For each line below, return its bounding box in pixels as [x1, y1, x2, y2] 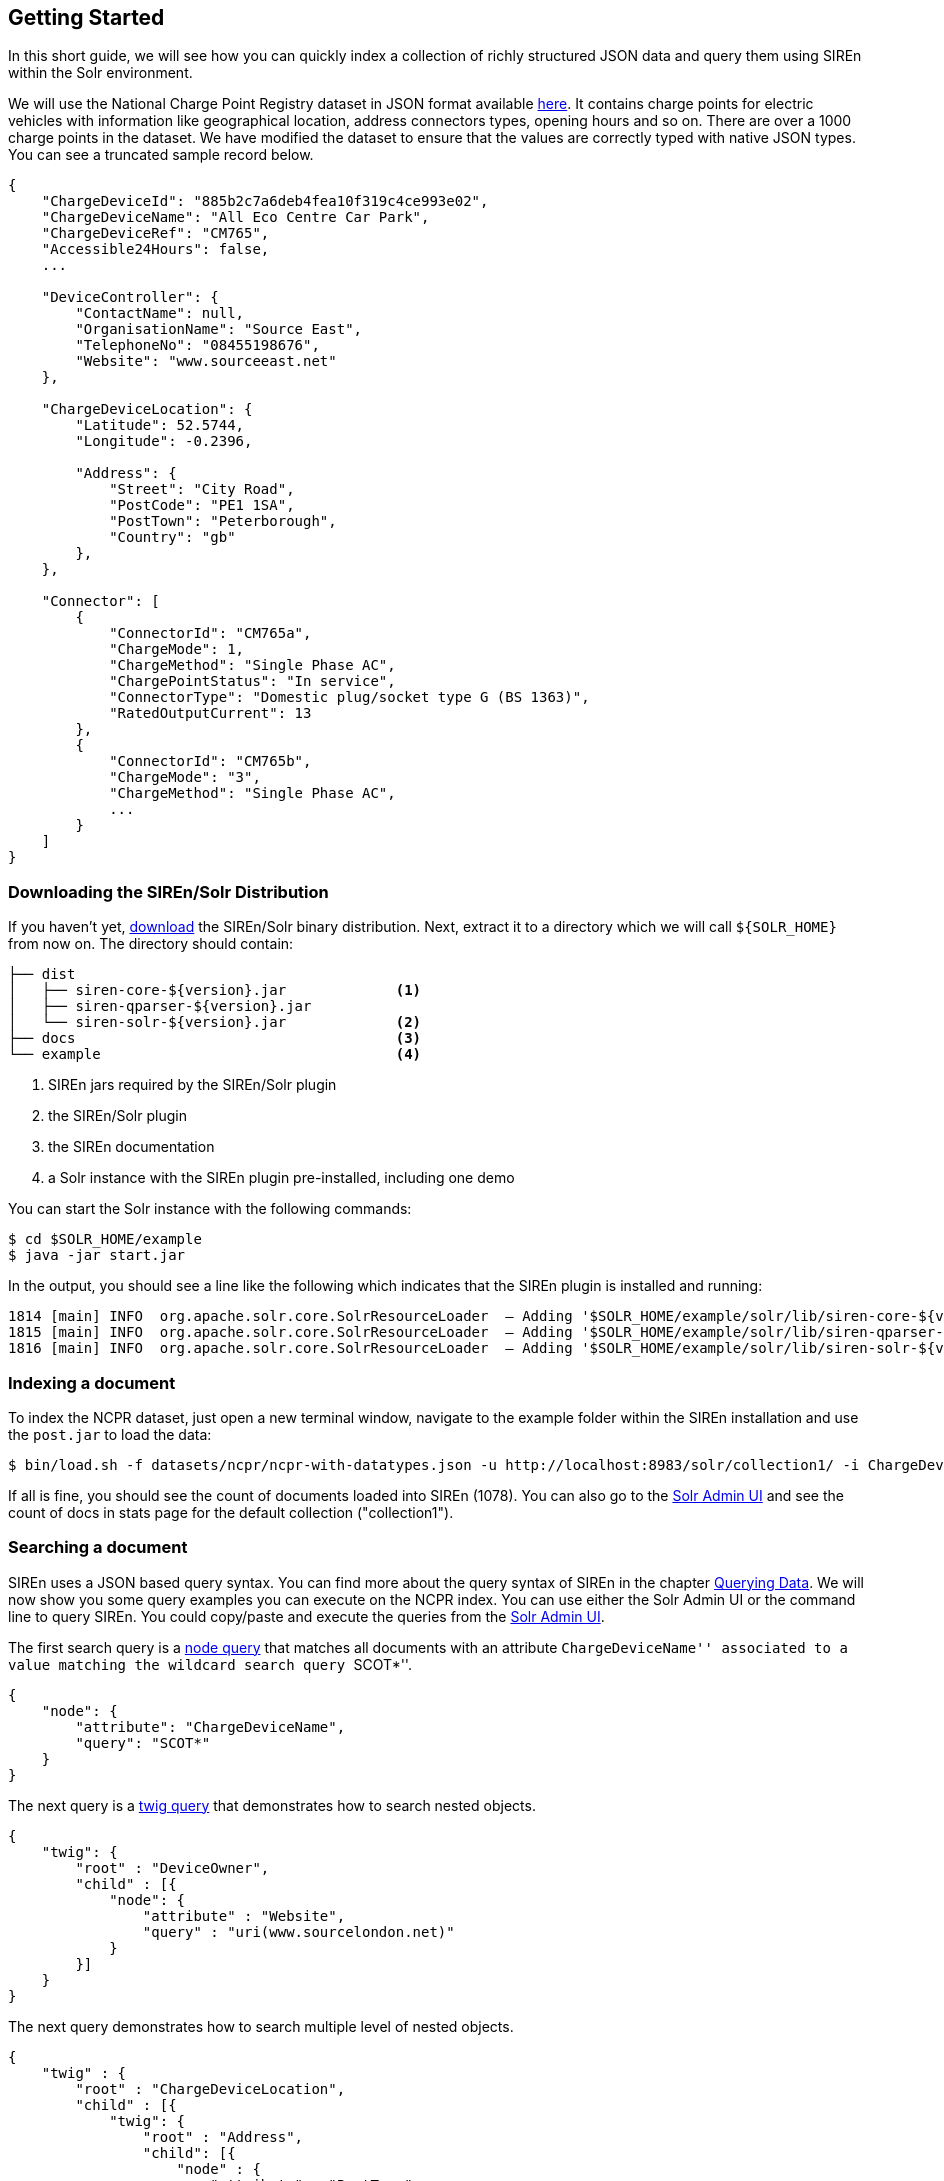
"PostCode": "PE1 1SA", [109, 497, 295, 514]
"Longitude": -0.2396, [75, 433, 253, 450]
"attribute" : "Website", [142, 1907, 346, 1924]
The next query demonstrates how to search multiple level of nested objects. [8, 2017, 514, 2035]
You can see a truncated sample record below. [8, 146, 314, 164]
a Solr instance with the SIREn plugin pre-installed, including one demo [48, 1169, 515, 1187]
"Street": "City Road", [109, 481, 295, 498]
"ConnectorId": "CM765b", [109, 753, 312, 770]
